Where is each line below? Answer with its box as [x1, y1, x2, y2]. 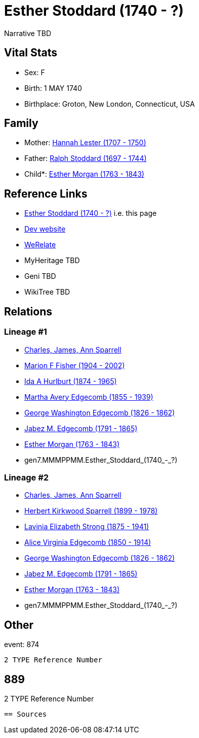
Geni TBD [24, 272, 56, 281]
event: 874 [4, 640, 39, 649]
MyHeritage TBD [24, 256, 80, 265]
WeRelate [24, 240, 56, 249]
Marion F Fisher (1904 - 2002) [24, 361, 125, 370]
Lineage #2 [4, 472, 49, 483]
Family [4, 117, 38, 130]
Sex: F [24, 68, 45, 77]
